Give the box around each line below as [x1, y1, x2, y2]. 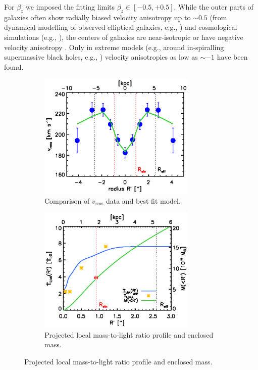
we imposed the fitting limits [26, 2, 115, 12]
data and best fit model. [106, 195, 181, 206]
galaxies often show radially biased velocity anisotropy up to [4, 12, 191, 22]
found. [4, 61, 24, 72]
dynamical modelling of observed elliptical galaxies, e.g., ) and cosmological [4, 22, 237, 32]
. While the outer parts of [174, 2, 253, 12]
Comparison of [44, 195, 90, 206]
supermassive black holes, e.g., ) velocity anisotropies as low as [4, 52, 198, 62]
